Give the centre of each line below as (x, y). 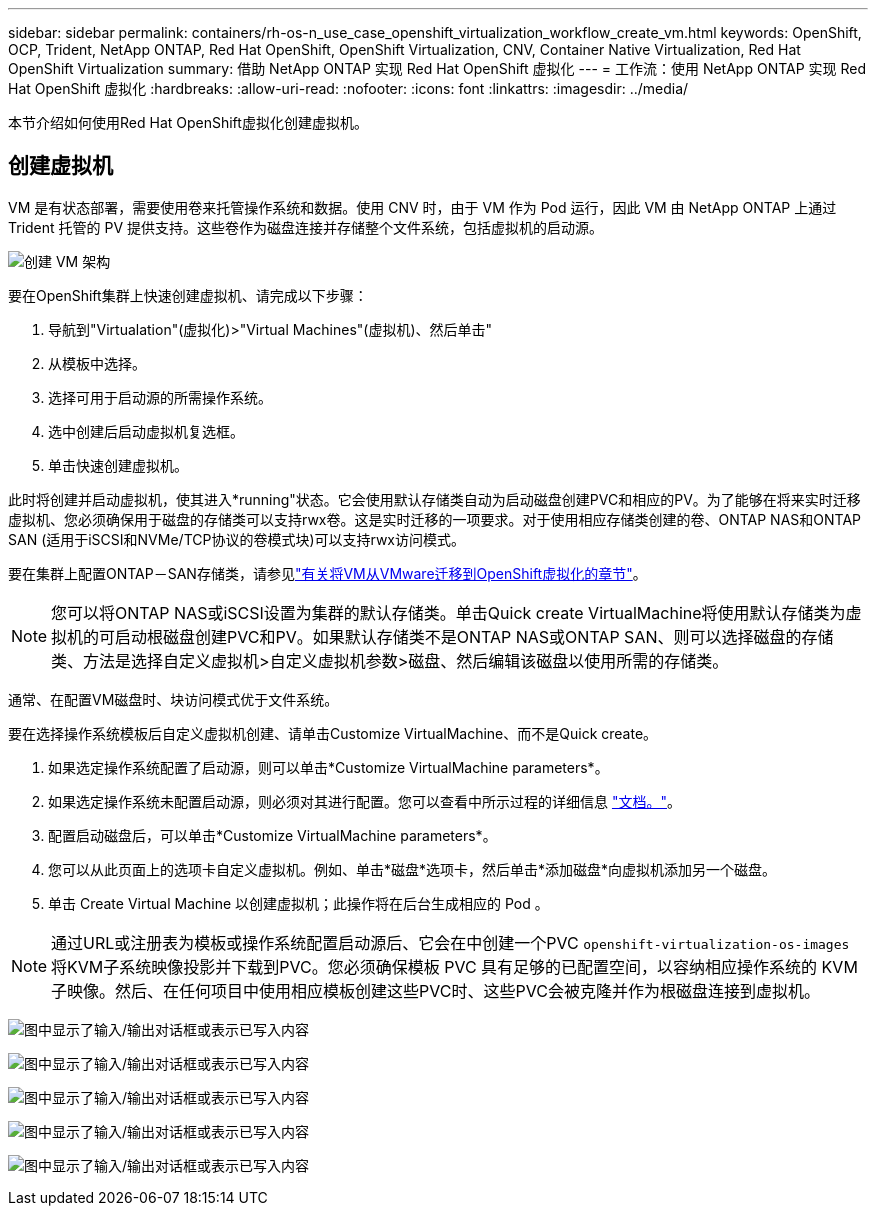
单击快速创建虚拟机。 (118, 465)
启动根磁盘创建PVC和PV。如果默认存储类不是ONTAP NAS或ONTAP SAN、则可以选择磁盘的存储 (474, 636)
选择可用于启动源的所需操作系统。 (160, 397)
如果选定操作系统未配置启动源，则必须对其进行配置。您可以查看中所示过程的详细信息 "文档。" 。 (364, 801)
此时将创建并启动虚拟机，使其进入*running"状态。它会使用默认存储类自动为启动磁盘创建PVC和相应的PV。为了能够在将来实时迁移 (434, 499)
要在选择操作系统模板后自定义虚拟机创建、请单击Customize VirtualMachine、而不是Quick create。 (333, 733)
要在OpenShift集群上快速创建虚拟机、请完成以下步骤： (188, 295)
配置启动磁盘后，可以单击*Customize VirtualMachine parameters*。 (272, 835)
